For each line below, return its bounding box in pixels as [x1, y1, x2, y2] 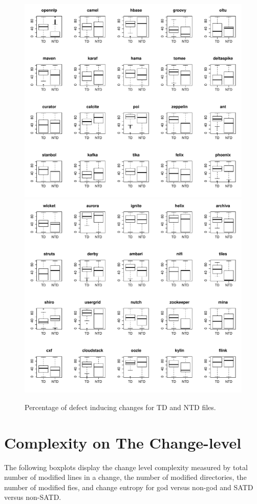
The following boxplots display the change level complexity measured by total [4, 461, 248, 472]
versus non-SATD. [4, 492, 61, 502]
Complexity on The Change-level [4, 432, 242, 453]
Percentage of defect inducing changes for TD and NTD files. [25, 401, 216, 412]
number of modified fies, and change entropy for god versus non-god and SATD [4, 481, 253, 492]
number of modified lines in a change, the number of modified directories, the [4, 472, 247, 482]
